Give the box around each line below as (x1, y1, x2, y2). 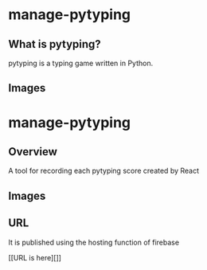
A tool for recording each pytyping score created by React (8, 166, 200, 176)
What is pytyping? (8, 37, 101, 51)
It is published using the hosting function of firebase (8, 237, 180, 247)
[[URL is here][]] (8, 252, 62, 262)
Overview (8, 145, 58, 158)
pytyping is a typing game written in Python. (8, 58, 154, 68)
